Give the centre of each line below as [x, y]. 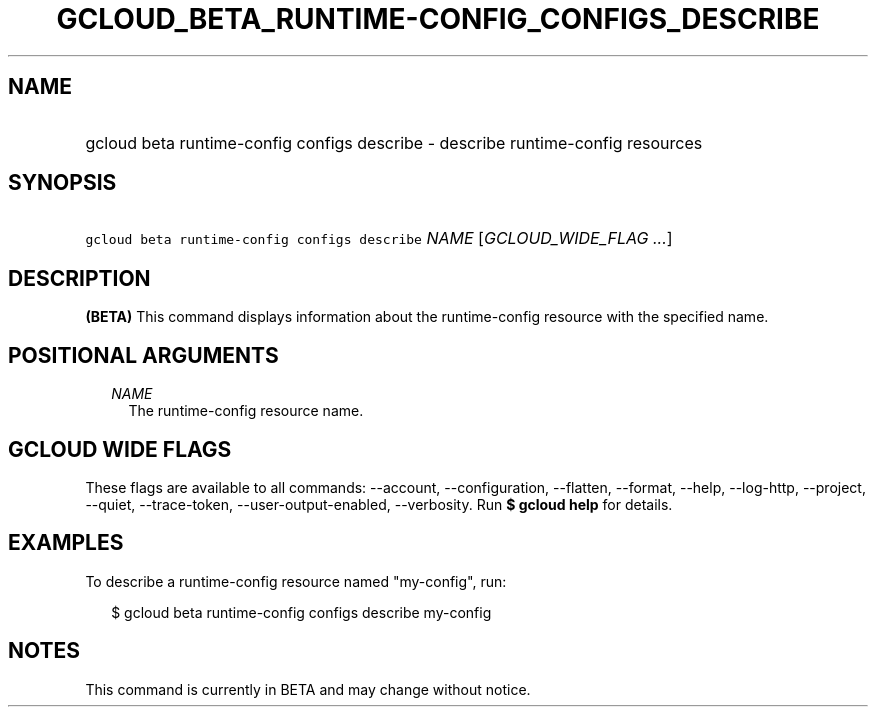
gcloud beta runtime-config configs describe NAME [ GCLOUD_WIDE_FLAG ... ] [379, 238]
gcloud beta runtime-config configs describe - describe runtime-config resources [394, 142]
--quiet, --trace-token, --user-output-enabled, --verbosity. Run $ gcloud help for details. [379, 504]
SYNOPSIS [62, 183]
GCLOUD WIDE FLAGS [120, 449]
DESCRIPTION [79, 278]
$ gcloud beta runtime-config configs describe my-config [301, 612]
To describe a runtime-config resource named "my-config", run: [296, 581]
